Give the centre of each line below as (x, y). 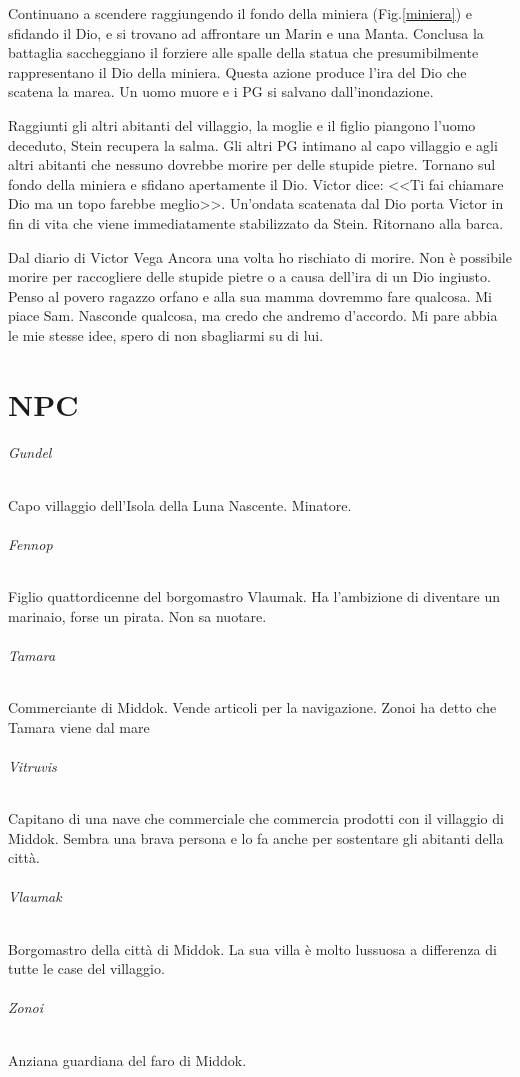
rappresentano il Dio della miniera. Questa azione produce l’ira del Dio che (237, 71)
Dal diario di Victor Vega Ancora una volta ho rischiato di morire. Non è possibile (260, 256)
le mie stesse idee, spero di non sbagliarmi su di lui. (166, 334)
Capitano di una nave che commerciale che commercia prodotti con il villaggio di (256, 818)
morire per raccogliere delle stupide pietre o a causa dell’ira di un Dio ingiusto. (249, 276)
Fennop (30, 543)
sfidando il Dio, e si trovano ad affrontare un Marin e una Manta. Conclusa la (246, 32)
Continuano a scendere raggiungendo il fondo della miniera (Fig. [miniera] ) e (240, 13)
